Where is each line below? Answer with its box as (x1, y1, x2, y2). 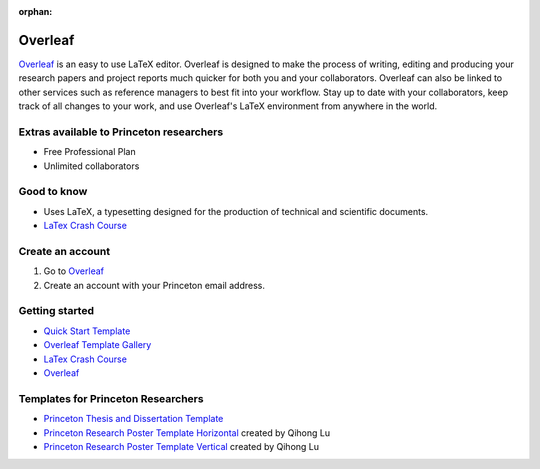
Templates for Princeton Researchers (18, 391, 204, 405)
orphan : (18, 6, 53, 17)
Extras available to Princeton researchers (18, 125, 224, 139)
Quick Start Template (43, 325, 131, 337)
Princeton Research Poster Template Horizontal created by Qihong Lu (43, 426, 331, 439)
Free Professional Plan (43, 146, 136, 158)
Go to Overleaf (43, 265, 105, 277)
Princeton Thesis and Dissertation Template (43, 413, 224, 425)
